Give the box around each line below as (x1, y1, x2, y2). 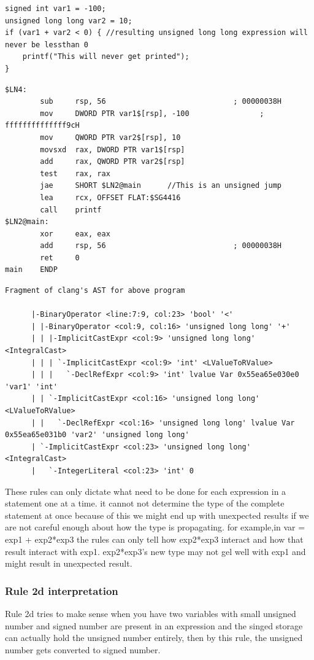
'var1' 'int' (5, 382, 58, 391)
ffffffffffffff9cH (5, 121, 80, 130)
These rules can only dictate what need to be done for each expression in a (5, 484, 286, 497)
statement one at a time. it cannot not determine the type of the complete (5, 497, 285, 510)
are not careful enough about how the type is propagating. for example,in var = (5, 521, 305, 534)
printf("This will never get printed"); (22, 52, 190, 61)
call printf (40, 205, 102, 214)
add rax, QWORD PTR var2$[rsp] (40, 157, 185, 166)
